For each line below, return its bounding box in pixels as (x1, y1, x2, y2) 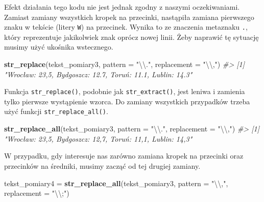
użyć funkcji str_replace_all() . (4, 106, 108, 117)
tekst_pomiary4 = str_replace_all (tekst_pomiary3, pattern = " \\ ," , (4, 177, 228, 188)
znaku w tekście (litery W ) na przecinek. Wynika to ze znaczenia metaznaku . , (4, 21, 248, 32)
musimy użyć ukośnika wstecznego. (4, 41, 113, 52)
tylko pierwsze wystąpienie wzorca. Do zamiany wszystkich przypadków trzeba (4, 96, 250, 106)
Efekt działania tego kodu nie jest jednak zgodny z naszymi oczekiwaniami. (4, 2, 240, 12)
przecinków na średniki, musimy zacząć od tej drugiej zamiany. (4, 160, 201, 171)
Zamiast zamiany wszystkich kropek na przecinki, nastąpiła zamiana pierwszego (4, 11, 254, 22)
